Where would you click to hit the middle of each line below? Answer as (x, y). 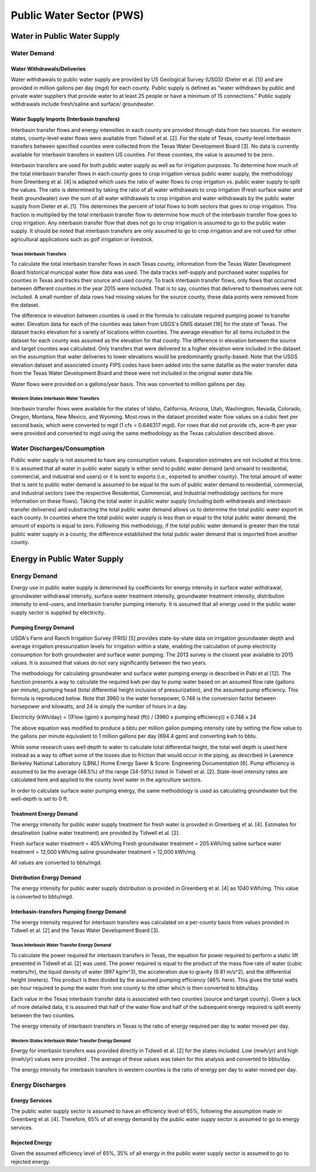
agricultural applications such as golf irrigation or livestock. (82, 239)
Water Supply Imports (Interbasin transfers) (65, 119)
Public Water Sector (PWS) (78, 15)
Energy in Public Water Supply (67, 559)
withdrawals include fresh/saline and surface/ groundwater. (83, 104)
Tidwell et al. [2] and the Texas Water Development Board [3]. (85, 930)
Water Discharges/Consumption (58, 448)
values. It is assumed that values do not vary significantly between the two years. (109, 663)
